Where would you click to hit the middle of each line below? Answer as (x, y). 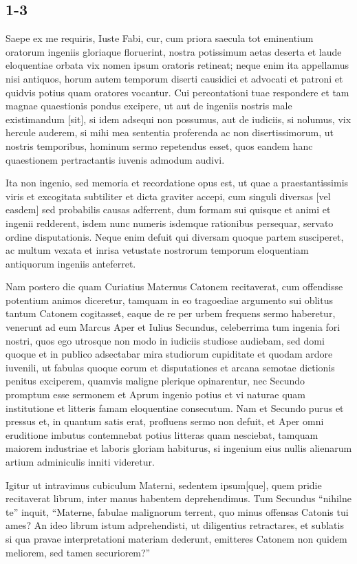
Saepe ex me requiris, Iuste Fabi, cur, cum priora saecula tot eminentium (160, 38)
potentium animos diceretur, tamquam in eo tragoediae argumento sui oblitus (170, 300)
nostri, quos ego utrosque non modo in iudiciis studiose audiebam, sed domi (165, 340)
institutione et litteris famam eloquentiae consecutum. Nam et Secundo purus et (175, 408)
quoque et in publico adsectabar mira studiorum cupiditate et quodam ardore (169, 354)
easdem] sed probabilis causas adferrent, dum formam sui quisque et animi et (168, 209)
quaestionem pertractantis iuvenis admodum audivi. (115, 159)
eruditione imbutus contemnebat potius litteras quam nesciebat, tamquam (162, 434)
